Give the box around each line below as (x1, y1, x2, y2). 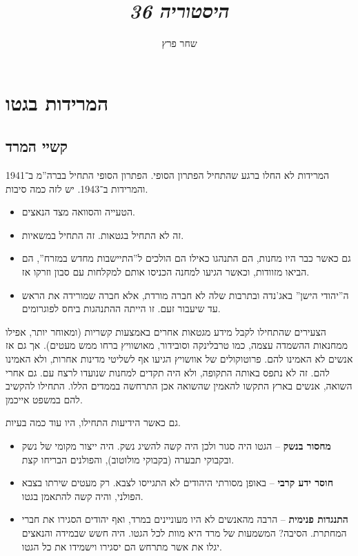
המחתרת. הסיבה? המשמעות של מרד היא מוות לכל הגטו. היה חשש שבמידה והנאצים (21, 525, 347, 539)
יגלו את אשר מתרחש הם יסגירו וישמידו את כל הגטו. (21, 539, 222, 553)
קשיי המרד (6, 135, 68, 157)
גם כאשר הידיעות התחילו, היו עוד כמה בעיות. (6, 415, 181, 430)
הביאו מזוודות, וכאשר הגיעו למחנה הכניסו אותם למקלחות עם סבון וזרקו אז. (21, 265, 310, 279)
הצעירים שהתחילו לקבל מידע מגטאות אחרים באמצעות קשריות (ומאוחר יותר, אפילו (6, 324, 326, 338)
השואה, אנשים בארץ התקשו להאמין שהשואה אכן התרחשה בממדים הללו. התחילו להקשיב (6, 378, 352, 393)
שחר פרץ (161, 36, 197, 50)
